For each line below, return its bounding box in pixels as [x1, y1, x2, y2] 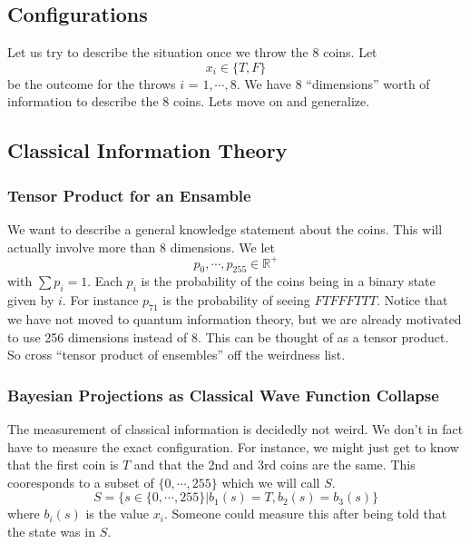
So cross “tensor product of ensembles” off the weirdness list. [7, 345, 346, 364]
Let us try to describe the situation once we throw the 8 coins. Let [7, 43, 377, 62]
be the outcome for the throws [7, 74, 176, 93]
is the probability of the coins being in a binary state [141, 272, 436, 291]
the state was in [7, 522, 95, 541]
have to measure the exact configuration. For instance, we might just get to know [7, 437, 459, 456]
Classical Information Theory [7, 136, 288, 164]
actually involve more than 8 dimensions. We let [7, 237, 275, 256]
